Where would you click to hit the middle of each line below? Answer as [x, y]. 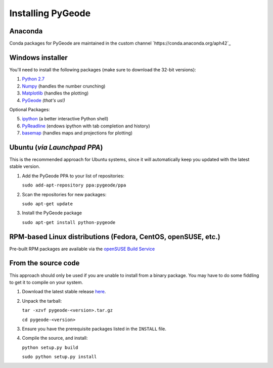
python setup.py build [50, 347]
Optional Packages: [30, 109]
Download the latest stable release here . [64, 292]
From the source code [44, 263]
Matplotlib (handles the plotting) [55, 93]
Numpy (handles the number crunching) [64, 86]
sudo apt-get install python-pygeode [69, 222]
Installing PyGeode [50, 13]
